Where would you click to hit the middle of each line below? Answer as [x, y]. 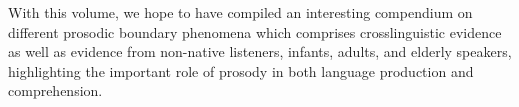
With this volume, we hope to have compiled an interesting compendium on [240, 12]
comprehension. [55, 90]
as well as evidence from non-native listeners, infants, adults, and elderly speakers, [260, 51]
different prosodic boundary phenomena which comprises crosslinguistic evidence [255, 31]
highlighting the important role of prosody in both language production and [241, 70]
